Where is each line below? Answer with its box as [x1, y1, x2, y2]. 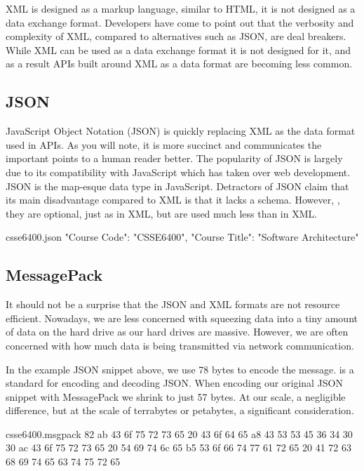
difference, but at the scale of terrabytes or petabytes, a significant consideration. [6, 403, 354, 418]
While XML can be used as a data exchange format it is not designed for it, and [6, 42, 351, 57]
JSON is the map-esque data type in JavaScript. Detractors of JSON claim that [6, 178, 349, 193]
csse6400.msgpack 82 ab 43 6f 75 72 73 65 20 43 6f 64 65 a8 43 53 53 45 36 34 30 [6, 426, 353, 441]
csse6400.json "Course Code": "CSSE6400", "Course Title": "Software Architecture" [6, 230, 359, 244]
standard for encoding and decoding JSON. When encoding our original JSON [6, 376, 343, 390]
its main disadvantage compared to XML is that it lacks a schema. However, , [6, 192, 340, 207]
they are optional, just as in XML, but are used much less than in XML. [6, 206, 318, 220]
